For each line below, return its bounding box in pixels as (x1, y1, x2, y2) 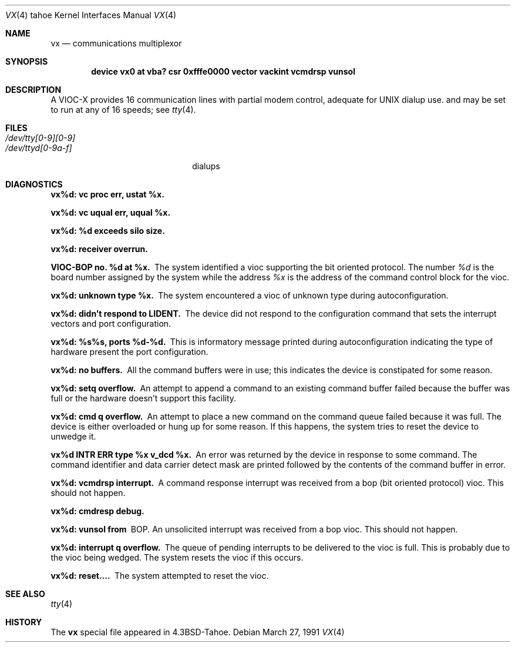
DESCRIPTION (5, 85, 62, 95)
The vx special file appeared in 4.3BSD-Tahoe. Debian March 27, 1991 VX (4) (51, 627, 345, 637)
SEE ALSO (5, 589, 45, 599)
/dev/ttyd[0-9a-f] (5, 143, 72, 153)
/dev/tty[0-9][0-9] (5, 133, 76, 143)
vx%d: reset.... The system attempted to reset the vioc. (51, 571, 269, 581)
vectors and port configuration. (51, 319, 171, 328)
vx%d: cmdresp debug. (51, 506, 144, 516)
